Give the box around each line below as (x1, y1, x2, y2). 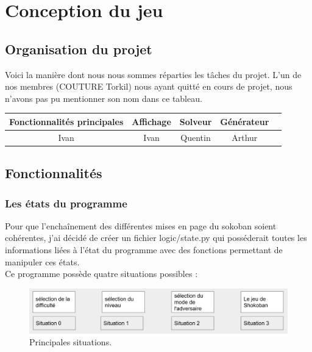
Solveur (179, 115, 212, 128)
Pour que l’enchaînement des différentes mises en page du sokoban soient (5, 219, 277, 232)
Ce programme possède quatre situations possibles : (5, 267, 198, 280)
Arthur (232, 131, 258, 143)
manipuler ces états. (5, 255, 80, 268)
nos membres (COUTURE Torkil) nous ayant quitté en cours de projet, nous (5, 80, 292, 93)
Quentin (180, 131, 211, 143)
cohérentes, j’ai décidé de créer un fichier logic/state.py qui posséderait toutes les (5, 231, 307, 244)
